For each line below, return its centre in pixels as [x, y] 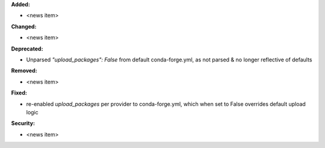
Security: [23, 123]
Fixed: [19, 93]
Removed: [24, 71]
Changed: [24, 26]
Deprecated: [27, 49]
